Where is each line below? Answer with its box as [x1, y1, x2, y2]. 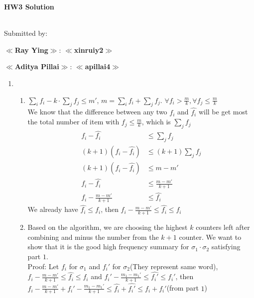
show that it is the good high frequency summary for [27, 241, 189, 252]
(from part [166, 283, 199, 293]
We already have [27, 204, 78, 214]
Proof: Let [27, 261, 59, 271]
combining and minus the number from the [27, 231, 159, 242]
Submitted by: [4, 28, 48, 38]
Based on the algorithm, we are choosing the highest [27, 222, 188, 232]
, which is [141, 116, 171, 127]
